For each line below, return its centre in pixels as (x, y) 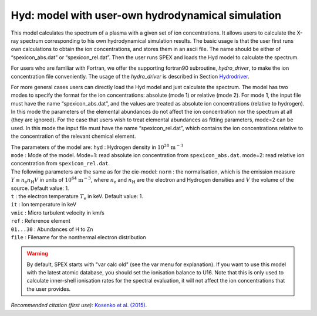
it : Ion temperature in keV (43, 205)
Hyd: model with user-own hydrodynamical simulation (146, 15)
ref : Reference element (41, 221)
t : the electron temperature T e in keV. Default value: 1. (77, 197)
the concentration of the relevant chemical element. (73, 136)
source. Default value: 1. (40, 188)
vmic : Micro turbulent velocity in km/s (58, 213)
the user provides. (49, 289)
